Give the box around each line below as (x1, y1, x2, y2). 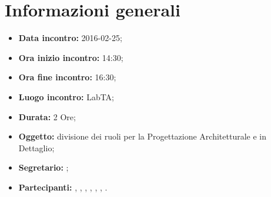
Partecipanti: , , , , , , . (18, 181, 108, 193)
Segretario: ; (18, 161, 69, 174)
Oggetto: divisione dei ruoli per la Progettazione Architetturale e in (18, 130, 267, 142)
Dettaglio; (18, 141, 55, 154)
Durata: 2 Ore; (18, 110, 76, 123)
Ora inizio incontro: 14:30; (18, 51, 123, 63)
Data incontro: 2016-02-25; (18, 32, 122, 44)
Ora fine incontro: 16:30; (18, 71, 116, 83)
